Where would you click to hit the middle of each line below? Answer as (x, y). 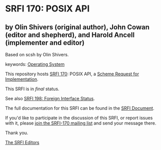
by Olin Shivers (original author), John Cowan (77, 27)
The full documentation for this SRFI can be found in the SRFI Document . (80, 108)
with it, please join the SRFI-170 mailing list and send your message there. (81, 123)
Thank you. (17, 133)
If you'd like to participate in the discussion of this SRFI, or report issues (79, 118)
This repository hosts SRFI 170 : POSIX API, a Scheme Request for (72, 74)
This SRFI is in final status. (32, 89)
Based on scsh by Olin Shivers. (37, 55)
